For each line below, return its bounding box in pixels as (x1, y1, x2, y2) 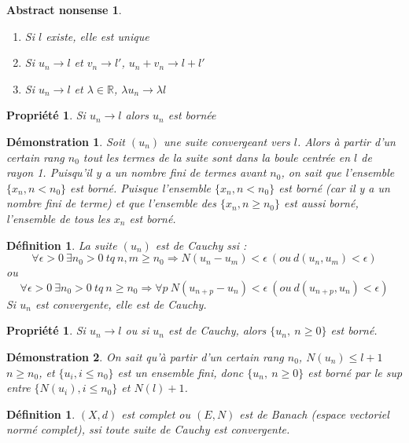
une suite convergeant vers (164, 133, 290, 149)
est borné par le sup (308, 364, 403, 380)
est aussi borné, (284, 195, 359, 211)
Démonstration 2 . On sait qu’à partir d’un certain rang (6, 348, 284, 364)
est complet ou (121, 405, 191, 422)
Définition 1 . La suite (6, 236, 117, 253)
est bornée (168, 107, 216, 123)
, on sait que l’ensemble (281, 164, 395, 181)
